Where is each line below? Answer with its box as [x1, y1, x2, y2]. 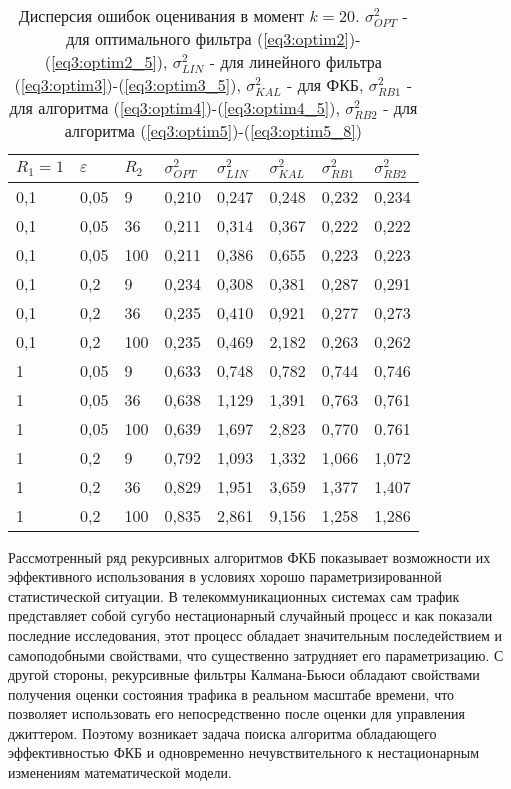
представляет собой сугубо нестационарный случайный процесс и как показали [8, 605, 493, 626]
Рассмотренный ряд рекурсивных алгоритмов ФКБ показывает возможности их [8, 546, 491, 567]
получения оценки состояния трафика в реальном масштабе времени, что [8, 683, 455, 704]
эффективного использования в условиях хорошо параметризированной [8, 566, 442, 587]
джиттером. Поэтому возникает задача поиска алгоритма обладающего [8, 722, 437, 743]
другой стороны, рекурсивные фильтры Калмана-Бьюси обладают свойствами [8, 664, 480, 685]
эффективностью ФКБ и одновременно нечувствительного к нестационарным [8, 742, 480, 763]
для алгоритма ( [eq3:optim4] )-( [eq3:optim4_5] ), [9, 96, 340, 119]
